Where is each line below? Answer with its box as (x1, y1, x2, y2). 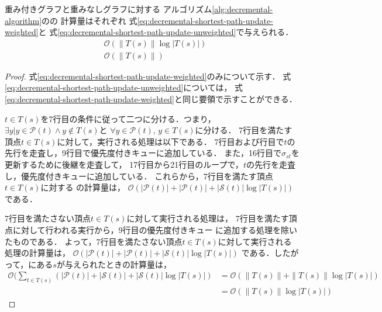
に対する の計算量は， (40, 181, 126, 193)
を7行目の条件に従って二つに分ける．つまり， (40, 112, 216, 124)
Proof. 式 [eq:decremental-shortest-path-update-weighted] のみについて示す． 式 (5, 70, 291, 82)
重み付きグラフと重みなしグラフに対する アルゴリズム (5, 3, 212, 15)
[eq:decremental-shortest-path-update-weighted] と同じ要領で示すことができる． (5, 93, 297, 105)
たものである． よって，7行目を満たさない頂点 (5, 235, 183, 247)
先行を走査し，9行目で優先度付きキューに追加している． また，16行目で (5, 147, 281, 159)
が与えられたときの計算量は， (56, 258, 171, 270)
